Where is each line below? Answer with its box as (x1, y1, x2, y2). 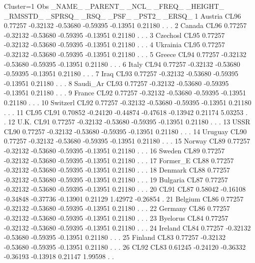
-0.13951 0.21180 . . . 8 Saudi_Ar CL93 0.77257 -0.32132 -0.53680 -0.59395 (4, 78, 229, 88)
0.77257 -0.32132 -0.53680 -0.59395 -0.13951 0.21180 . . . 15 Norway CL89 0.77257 (4, 136, 251, 146)
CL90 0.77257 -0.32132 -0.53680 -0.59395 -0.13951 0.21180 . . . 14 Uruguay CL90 (4, 126, 247, 136)
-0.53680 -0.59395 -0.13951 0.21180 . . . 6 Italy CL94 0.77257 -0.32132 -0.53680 (4, 58, 240, 69)
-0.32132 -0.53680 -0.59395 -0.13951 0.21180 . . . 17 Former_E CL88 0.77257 (4, 155, 234, 165)
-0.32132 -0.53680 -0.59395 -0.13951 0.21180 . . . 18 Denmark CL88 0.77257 (4, 165, 230, 175)
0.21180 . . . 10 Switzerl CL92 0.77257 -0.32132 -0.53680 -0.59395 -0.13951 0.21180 (4, 97, 252, 107)
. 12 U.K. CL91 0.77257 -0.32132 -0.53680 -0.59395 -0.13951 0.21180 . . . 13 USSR (4, 117, 251, 127)
